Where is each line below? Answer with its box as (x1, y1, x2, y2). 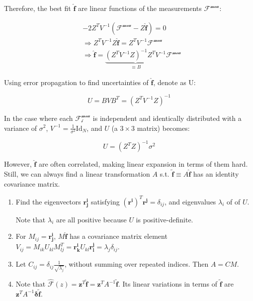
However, (4, 159, 32, 169)
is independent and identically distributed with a (92, 112, 242, 123)
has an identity (193, 168, 239, 179)
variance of (4, 122, 37, 133)
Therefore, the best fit (4, 3, 71, 13)
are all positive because (56, 214, 127, 224)
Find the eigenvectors (15, 196, 81, 206)
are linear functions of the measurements (78, 3, 202, 13)
